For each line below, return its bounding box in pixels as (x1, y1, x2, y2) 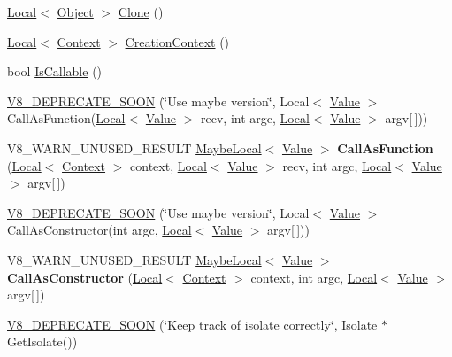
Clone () (118, 3, 164, 20)
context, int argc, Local (250, 268, 378, 286)
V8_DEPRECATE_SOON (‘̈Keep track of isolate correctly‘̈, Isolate (7, 314, 378, 333)
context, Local (130, 156, 207, 175)
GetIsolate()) (7, 332, 78, 351)
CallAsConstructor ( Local (7, 268, 163, 286)
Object (57, 3, 94, 20)
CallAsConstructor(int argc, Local (7, 221, 192, 239)
